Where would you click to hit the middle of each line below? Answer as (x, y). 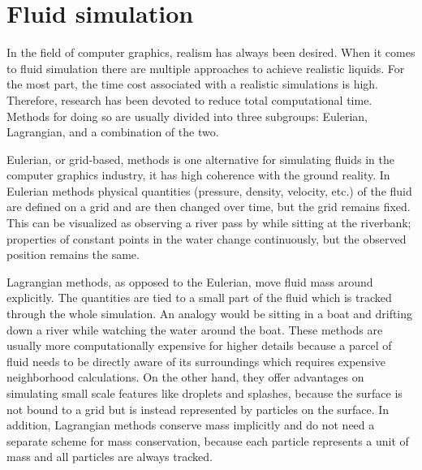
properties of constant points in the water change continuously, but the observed (207, 238)
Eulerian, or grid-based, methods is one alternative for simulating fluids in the (200, 159)
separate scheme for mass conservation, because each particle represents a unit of (208, 440)
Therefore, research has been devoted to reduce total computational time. (189, 99)
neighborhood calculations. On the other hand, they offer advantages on (185, 377)
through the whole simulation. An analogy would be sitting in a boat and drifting (210, 314)
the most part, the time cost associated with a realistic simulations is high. (192, 84)
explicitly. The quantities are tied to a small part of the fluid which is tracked (199, 298)
